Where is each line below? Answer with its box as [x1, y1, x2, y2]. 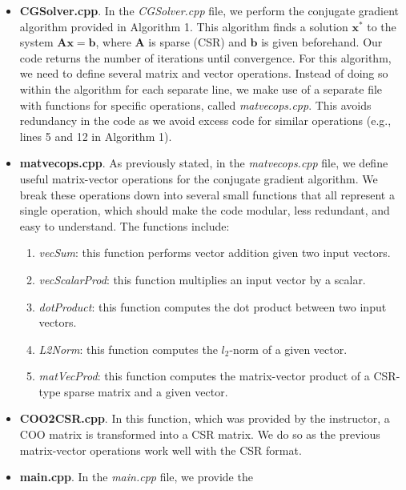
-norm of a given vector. [229, 340, 348, 357]
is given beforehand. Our [261, 34, 383, 50]
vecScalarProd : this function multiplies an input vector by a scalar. [38, 271, 366, 287]
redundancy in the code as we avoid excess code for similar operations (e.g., [19, 112, 392, 129]
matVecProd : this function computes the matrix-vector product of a [38, 367, 370, 384]
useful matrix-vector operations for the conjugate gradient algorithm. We [19, 170, 378, 187]
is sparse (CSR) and [148, 34, 247, 50]
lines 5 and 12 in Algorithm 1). [19, 127, 172, 144]
